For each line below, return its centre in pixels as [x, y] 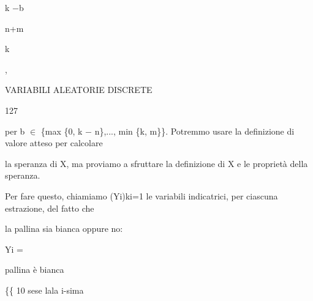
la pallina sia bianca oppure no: [64, 229]
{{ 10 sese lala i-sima [44, 290]
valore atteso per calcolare [54, 143]
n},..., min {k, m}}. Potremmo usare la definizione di [194, 131]
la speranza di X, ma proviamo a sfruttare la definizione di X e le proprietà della [156, 163]
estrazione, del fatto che [50, 208]
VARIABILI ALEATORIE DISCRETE [79, 90]
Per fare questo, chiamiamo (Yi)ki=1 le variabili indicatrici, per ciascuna [141, 195]
